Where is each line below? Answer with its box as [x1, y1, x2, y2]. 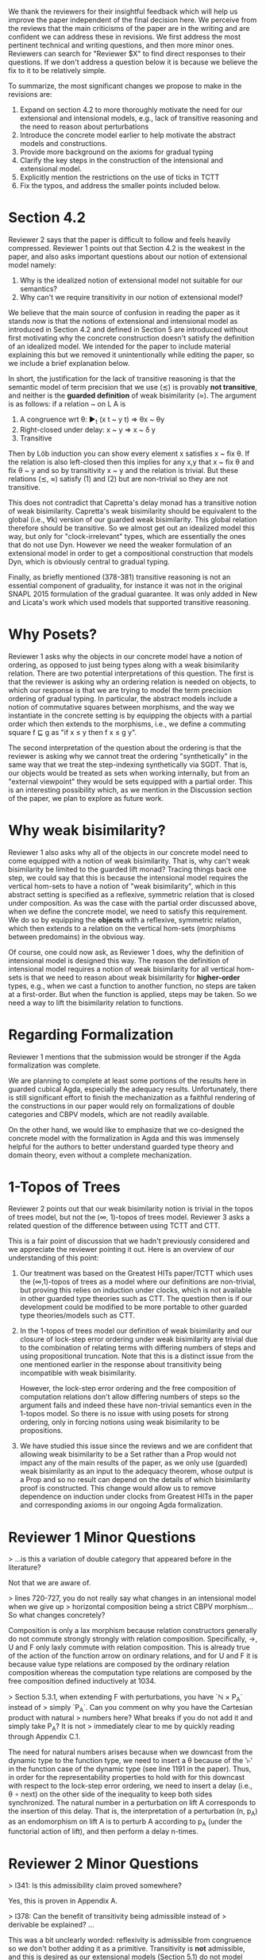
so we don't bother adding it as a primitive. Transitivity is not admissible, [8, 1944, 245, 1954]
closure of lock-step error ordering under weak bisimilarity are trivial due [19, 1334, 258, 1344]
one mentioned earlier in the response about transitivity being [19, 1360, 222, 1369]
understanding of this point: [8, 1253, 99, 1263]
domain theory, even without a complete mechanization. [8, 1150, 192, 1160]
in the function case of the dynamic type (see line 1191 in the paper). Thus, [8, 1764, 252, 1773]
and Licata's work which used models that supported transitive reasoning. [8, 597, 251, 606]
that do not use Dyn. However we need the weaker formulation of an [8, 540, 233, 549]
